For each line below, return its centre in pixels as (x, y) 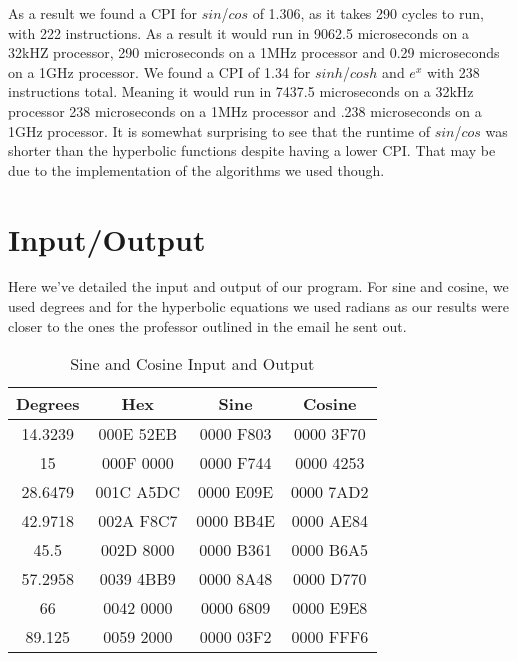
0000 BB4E (236, 521)
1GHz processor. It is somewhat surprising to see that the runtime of (219, 130)
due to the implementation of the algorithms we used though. (196, 169)
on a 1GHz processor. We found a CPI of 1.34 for (159, 71)
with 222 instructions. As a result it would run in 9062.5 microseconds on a (239, 32)
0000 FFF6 (330, 637)
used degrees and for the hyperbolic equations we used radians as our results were (258, 306)
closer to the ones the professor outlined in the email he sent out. (207, 325)
